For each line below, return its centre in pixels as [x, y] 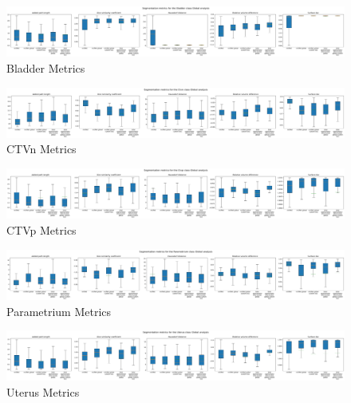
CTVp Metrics [41, 230]
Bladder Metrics [46, 67]
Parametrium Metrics [59, 311]
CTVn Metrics [41, 149]
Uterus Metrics [43, 392]
